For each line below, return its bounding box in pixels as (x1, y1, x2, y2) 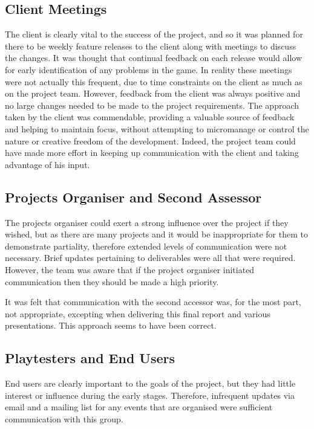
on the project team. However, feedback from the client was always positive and (5, 87, 301, 100)
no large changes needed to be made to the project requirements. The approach (5, 98, 299, 111)
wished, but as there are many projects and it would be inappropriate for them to (5, 228, 308, 240)
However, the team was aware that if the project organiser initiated (5, 263, 255, 276)
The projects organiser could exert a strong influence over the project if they (5, 216, 289, 228)
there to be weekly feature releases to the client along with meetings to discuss (5, 39, 296, 52)
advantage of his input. (5, 158, 90, 170)
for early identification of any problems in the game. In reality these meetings (5, 63, 292, 76)
